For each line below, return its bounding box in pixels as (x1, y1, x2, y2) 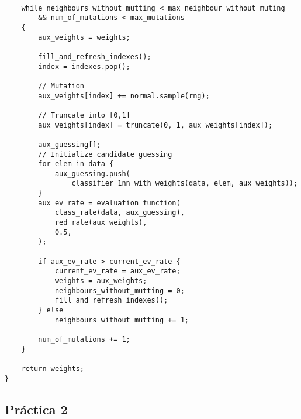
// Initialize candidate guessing (38, 150, 172, 159)
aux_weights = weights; (38, 33, 130, 42)
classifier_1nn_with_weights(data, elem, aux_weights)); (71, 179, 298, 188)
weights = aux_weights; (54, 277, 147, 286)
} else (38, 306, 64, 314)
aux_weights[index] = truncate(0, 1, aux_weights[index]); (38, 121, 273, 129)
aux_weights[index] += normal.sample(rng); (38, 91, 210, 100)
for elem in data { (38, 160, 114, 169)
